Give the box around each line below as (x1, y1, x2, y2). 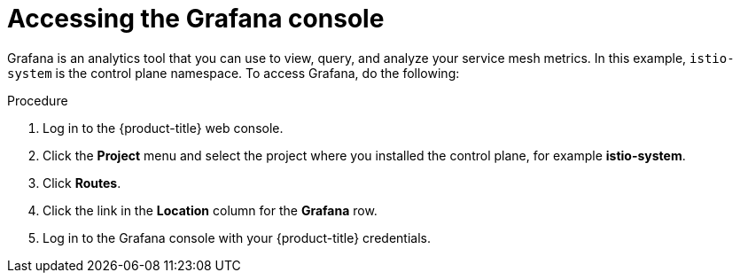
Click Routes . (43, 175, 121, 191)
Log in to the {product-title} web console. (43, 120, 284, 136)
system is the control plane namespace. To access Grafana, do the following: (7, 65, 460, 81)
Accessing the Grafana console (7, 4, 385, 34)
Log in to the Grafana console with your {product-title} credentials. (43, 229, 431, 245)
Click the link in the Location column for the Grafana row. (43, 202, 378, 218)
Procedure (7, 92, 68, 108)
